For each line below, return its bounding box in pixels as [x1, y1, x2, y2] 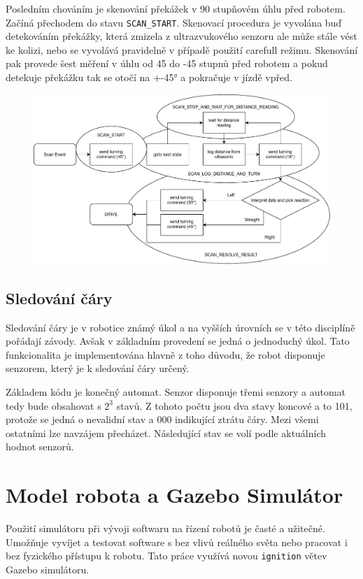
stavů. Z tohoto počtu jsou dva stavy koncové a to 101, [116, 398, 353, 413]
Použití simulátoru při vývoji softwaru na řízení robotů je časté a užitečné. [6, 521, 325, 536]
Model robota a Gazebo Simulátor [6, 480, 343, 509]
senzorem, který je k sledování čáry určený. [6, 361, 190, 376]
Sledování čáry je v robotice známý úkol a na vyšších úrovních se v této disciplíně [6, 320, 355, 334]
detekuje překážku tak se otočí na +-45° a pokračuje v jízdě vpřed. [6, 70, 292, 85]
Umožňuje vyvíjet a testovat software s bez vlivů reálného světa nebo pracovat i [6, 534, 348, 549]
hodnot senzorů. [6, 439, 74, 454]
